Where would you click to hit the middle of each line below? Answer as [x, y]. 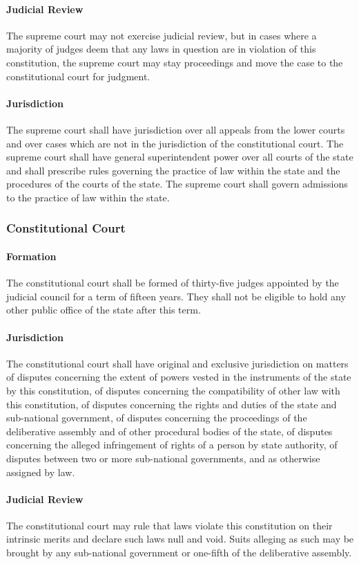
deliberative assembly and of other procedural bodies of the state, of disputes [169, 431]
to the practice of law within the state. [88, 197]
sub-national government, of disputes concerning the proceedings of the [157, 418]
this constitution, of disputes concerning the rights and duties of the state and [172, 404]
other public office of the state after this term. [104, 310]
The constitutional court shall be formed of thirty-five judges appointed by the [173, 283]
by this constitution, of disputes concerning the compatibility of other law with [173, 390]
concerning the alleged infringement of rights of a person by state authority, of [172, 445]
